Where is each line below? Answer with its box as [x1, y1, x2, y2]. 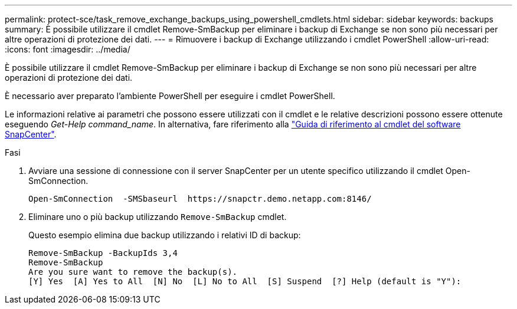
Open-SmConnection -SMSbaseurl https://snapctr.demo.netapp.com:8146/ [28, 194, 372, 203]
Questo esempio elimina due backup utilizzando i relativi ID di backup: [28, 230, 301, 240]
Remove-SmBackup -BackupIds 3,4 [28, 248, 178, 258]
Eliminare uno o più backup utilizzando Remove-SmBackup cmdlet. [28, 212, 287, 222]
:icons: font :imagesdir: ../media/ [5, 44, 130, 54]
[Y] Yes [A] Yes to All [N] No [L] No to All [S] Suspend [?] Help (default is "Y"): [28, 277, 462, 286]
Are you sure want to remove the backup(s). [28, 267, 238, 277]
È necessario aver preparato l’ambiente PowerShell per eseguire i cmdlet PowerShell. [5, 91, 335, 101]
